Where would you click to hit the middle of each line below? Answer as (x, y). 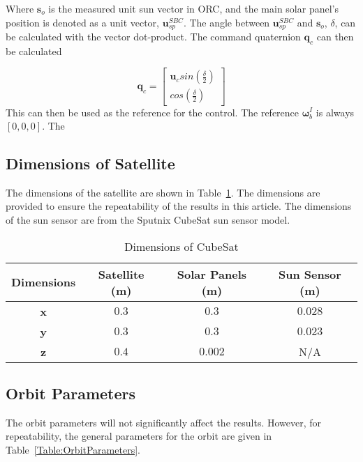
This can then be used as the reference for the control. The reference (153, 112)
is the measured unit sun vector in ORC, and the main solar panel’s (193, 8)
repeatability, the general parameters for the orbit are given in (139, 436)
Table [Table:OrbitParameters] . (73, 450)
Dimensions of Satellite (90, 163)
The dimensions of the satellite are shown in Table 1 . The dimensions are (163, 192)
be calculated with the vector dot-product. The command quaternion (153, 37)
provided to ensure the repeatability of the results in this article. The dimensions (179, 206)
